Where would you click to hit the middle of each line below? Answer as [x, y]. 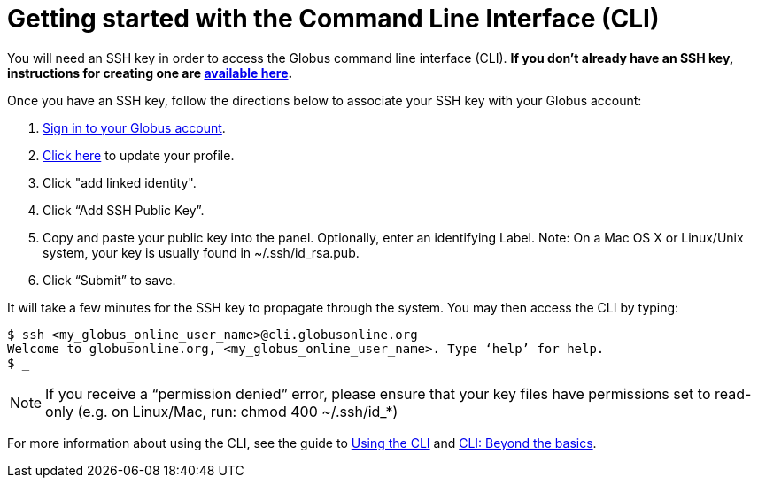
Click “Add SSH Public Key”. [124, 210]
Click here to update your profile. [139, 155]
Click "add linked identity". [120, 182]
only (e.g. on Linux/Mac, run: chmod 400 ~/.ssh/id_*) [222, 411]
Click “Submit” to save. [109, 280]
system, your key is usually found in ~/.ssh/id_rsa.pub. [201, 252]
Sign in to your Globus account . [134, 127]
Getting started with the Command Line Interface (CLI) [333, 19]
